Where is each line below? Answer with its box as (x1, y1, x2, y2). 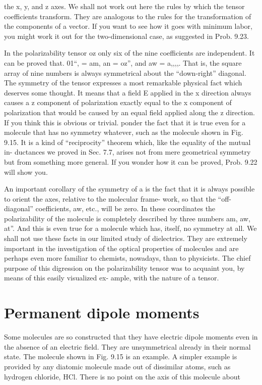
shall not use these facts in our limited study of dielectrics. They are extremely (4, 233, 247, 244)
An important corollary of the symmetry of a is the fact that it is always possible (4, 183, 255, 194)
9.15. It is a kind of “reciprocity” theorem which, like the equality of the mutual (4, 136, 251, 147)
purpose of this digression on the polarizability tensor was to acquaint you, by (4, 262, 245, 273)
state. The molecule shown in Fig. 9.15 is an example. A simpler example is (4, 351, 237, 362)
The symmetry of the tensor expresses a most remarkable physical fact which (4, 77, 242, 88)
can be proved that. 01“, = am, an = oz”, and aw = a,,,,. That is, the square (4, 57, 242, 68)
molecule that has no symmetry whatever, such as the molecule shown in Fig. (4, 127, 243, 137)
